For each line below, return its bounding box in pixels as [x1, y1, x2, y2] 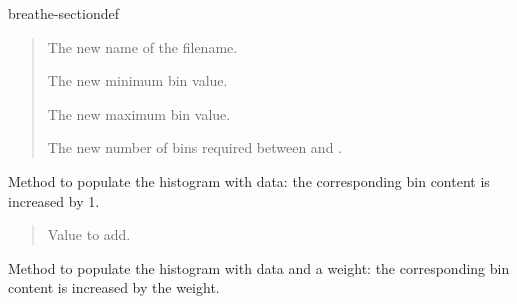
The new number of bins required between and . [47, 137, 342, 158]
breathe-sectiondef [8, 3, 119, 23]
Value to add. [47, 224, 131, 245]
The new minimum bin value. [47, 70, 228, 91]
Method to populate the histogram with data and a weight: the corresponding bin [8, 257, 510, 278]
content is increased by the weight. [8, 277, 220, 298]
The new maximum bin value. [47, 103, 231, 124]
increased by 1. [8, 190, 100, 211]
